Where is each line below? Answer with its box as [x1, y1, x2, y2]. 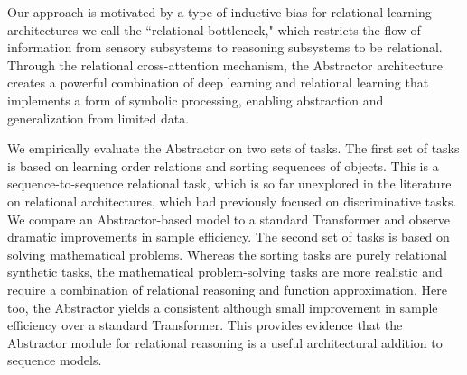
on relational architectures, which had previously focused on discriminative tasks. [7, 191, 457, 210]
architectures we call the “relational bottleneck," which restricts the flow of [7, 20, 421, 39]
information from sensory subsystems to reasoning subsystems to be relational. [7, 38, 443, 57]
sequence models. [7, 351, 102, 370]
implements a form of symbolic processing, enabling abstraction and [7, 90, 384, 109]
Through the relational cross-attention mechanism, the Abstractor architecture [7, 55, 444, 74]
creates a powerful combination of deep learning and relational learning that [7, 73, 429, 92]
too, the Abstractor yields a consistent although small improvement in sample [7, 297, 438, 316]
